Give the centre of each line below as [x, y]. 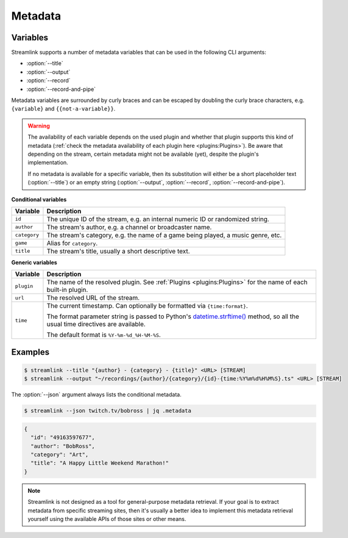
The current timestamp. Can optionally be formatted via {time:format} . [147, 306]
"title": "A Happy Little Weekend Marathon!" [100, 463]
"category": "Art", [60, 455]
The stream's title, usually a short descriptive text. [118, 251]
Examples [30, 352]
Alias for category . [72, 243]
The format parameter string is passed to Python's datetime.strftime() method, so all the [173, 316]
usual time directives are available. [96, 324]
